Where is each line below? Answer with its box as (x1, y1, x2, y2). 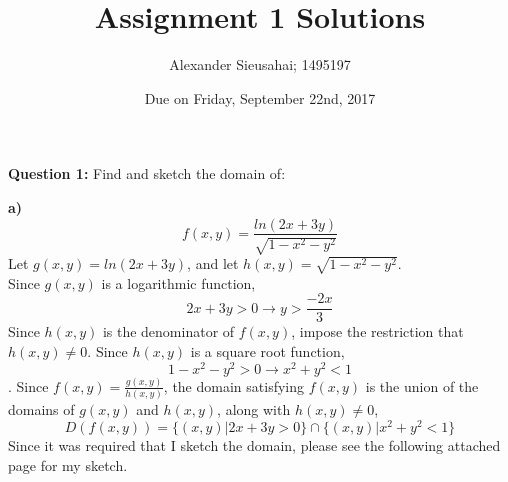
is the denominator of (102, 321, 235, 342)
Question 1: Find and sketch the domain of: (8, 163, 286, 184)
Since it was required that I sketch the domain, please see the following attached (8, 434, 501, 455)
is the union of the (365, 375, 479, 396)
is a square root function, (190, 340, 345, 361)
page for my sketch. (8, 454, 128, 475)
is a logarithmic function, (101, 272, 256, 293)
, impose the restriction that (291, 321, 464, 342)
